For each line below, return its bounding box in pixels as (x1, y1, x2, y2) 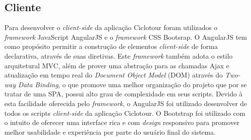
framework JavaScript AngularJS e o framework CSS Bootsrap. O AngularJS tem (4, 31, 247, 42)
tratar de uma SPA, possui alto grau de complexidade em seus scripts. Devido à (4, 89, 243, 99)
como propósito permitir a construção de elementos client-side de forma (4, 41, 218, 51)
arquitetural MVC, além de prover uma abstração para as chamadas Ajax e (4, 60, 230, 70)
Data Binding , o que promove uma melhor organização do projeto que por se (18, 79, 247, 89)
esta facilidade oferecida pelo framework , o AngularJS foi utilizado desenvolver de (4, 98, 247, 108)
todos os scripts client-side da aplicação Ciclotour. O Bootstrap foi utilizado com (4, 108, 246, 118)
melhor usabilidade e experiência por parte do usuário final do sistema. (4, 126, 216, 137)
